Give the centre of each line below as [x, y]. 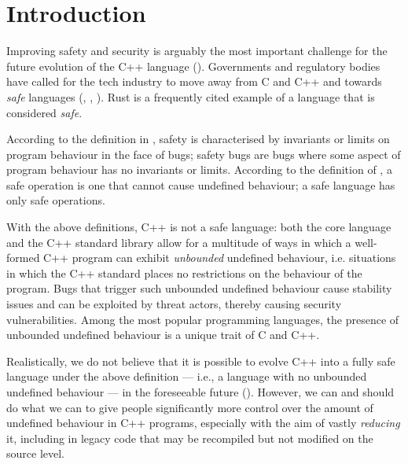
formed [23, 258]
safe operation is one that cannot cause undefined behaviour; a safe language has [201, 184]
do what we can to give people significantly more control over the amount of [190, 407]
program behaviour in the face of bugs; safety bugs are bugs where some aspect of [204, 154]
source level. [35, 453]
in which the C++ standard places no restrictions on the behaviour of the [184, 273]
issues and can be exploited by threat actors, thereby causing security [174, 304]
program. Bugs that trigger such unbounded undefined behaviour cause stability [199, 288]
